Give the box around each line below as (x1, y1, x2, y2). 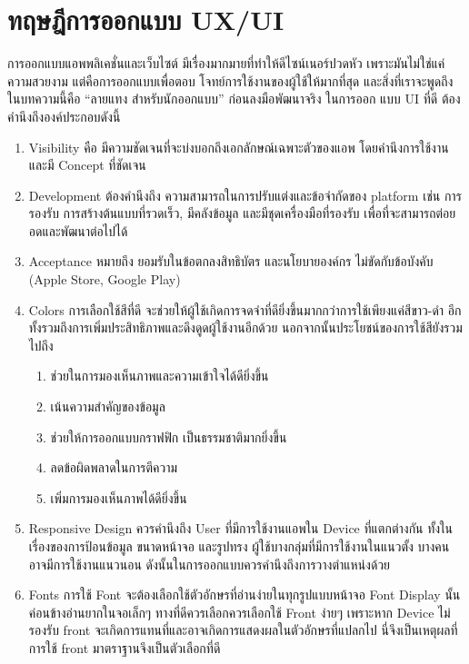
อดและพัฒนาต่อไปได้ (28, 221, 128, 240)
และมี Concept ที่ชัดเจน (28, 155, 146, 174)
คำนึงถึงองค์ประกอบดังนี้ (7, 106, 121, 125)
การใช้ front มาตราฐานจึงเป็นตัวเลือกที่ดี (28, 638, 221, 657)
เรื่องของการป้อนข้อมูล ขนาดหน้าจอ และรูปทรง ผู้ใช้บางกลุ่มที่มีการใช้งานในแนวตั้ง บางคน (28, 537, 450, 555)
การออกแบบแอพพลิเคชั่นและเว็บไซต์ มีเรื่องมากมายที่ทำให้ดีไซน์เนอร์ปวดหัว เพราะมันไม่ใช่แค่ (7, 54, 445, 73)
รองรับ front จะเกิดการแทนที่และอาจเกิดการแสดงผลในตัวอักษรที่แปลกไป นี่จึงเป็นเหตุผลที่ (28, 620, 458, 639)
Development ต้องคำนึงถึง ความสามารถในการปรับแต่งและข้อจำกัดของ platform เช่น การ (28, 185, 462, 204)
